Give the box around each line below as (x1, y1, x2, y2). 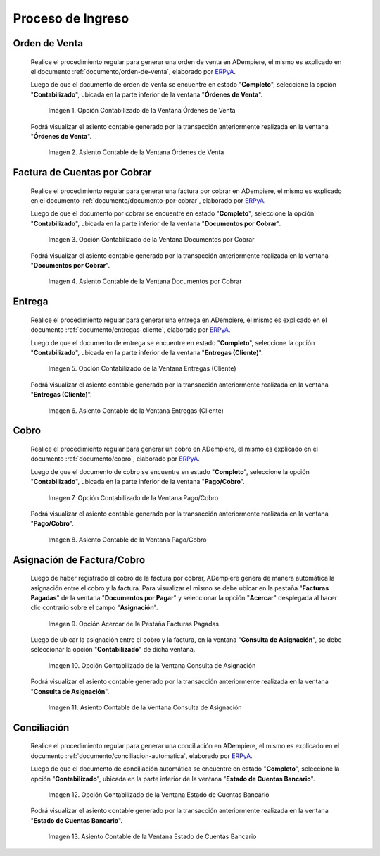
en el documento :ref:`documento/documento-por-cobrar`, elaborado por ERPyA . (30, 197, 267, 205)
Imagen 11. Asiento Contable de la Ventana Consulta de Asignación (48, 703, 242, 712)
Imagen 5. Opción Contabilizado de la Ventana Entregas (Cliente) (48, 364, 236, 373)
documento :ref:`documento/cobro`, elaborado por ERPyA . (30, 454, 200, 463)
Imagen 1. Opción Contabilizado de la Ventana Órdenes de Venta (48, 106, 236, 115)
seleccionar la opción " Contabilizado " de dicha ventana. (30, 645, 196, 654)
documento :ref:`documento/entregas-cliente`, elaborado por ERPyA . (30, 325, 231, 334)
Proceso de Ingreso (13, 11, 129, 26)
